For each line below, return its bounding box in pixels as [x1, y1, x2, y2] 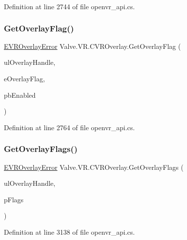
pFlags [4, 194, 24, 204]
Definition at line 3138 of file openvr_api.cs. [4, 226, 135, 237]
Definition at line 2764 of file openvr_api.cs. [4, 122, 135, 132]
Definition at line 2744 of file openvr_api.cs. [4, 1, 135, 11]
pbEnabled [4, 90, 36, 100]
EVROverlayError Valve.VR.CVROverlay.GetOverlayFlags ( [4, 162, 184, 172]
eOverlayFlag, [4, 74, 45, 83]
